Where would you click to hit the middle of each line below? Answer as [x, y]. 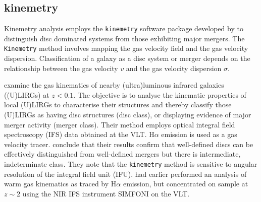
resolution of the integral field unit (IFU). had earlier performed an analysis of [125, 174]
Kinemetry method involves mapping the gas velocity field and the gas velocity [126, 48]
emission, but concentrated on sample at [186, 184]
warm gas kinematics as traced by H [60, 184]
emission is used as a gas [199, 134]
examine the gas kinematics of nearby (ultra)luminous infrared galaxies [114, 85]
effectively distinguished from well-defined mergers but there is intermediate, [122, 154]
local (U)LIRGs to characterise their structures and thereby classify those [118, 105]
